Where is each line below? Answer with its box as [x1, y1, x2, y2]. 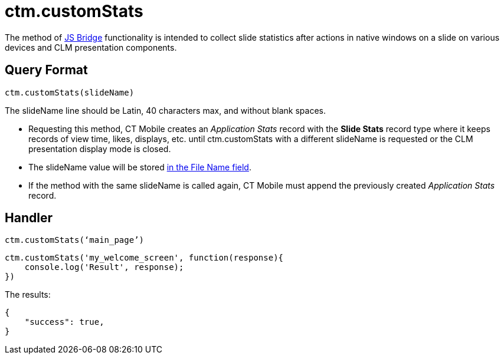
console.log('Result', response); [24, 262, 184, 272]
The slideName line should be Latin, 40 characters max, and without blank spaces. [5, 105, 326, 116]
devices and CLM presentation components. [5, 42, 177, 52]
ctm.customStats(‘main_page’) [5, 235, 145, 245]
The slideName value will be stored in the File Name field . [28, 162, 251, 172]
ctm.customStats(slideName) [5, 87, 135, 97]
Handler [5, 210, 53, 226]
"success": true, [24, 317, 104, 327]
